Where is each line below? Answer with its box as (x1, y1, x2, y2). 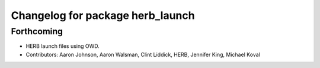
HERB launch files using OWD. (25, 43, 100, 50)
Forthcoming (11, 26, 63, 37)
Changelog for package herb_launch (11, 9, 195, 22)
